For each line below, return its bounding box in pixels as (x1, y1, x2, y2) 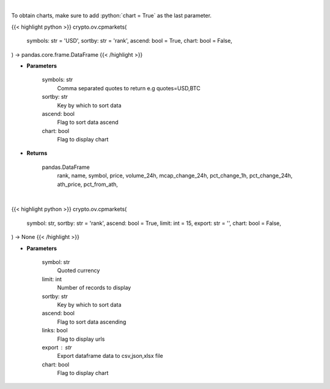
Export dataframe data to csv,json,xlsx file (57, 352, 163, 360)
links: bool (42, 327, 68, 334)
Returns (26, 149, 48, 157)
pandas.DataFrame (42, 163, 90, 171)
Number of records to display (57, 284, 131, 291)
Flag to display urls (57, 335, 105, 343)
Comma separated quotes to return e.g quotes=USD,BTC (57, 84, 201, 91)
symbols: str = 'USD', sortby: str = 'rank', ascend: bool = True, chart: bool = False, (26, 37, 232, 45)
